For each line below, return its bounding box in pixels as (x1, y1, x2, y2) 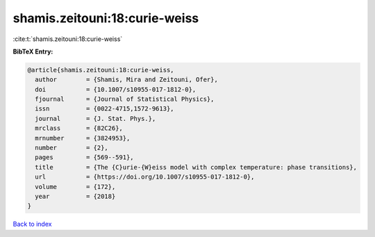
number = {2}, (35, 144, 109, 152)
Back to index (12, 220, 52, 229)
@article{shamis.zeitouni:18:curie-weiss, (27, 66, 174, 74)
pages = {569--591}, (35, 154, 135, 161)
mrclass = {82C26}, (35, 124, 123, 132)
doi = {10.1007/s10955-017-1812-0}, (35, 85, 197, 93)
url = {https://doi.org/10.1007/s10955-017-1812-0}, (35, 173, 255, 181)
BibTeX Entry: (12, 47, 53, 56)
